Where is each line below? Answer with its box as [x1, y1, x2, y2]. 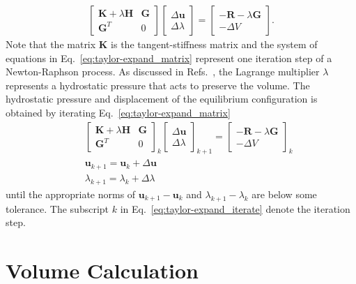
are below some [251, 186, 317, 201]
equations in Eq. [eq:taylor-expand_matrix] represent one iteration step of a [6, 50, 332, 65]
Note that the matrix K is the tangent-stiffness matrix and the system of [6, 37, 318, 52]
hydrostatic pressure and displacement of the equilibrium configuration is [6, 91, 318, 106]
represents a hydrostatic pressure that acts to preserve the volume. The [6, 77, 310, 92]
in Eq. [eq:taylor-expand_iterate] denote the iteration [120, 201, 350, 216]
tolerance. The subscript [6, 201, 109, 216]
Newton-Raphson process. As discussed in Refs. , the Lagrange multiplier [6, 64, 320, 79]
